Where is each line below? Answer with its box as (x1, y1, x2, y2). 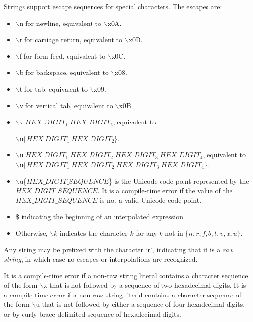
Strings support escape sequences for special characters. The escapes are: (4, 1, 222, 11)
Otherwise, (15, 227, 48, 238)
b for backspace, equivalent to (19, 67, 109, 77)
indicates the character (59, 227, 128, 238)
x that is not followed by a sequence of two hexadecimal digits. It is (44, 280, 246, 290)
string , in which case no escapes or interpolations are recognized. (4, 254, 198, 264)
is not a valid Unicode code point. (100, 195, 202, 205)
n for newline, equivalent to (19, 18, 102, 28)
